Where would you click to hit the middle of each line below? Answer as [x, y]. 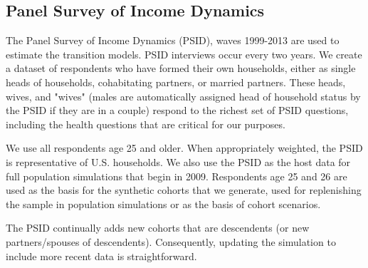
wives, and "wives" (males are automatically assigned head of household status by [183, 96]
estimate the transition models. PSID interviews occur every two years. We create [184, 54]
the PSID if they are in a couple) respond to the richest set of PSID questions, [177, 110]
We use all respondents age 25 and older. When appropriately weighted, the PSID [184, 148]
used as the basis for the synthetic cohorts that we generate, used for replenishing [184, 190]
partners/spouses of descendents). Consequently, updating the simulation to [171, 241]
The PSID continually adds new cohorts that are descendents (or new [158, 228]
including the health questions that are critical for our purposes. [146, 124]
